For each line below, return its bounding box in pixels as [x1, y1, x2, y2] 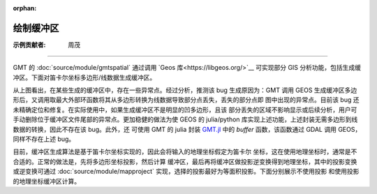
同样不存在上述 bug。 [13, 135, 75, 143]
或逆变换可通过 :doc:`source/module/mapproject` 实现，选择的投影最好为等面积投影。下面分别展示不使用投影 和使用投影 [13, 167, 360, 176]
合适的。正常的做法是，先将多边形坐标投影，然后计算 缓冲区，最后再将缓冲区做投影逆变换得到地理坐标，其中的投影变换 [13, 157, 357, 165]
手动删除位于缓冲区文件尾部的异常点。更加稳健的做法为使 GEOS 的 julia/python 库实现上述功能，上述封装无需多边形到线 [13, 115, 358, 124]
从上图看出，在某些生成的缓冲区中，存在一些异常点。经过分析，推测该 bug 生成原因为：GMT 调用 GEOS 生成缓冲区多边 [13, 86, 357, 94]
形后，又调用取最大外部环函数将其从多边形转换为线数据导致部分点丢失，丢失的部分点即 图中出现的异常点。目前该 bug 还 [13, 96, 360, 104]
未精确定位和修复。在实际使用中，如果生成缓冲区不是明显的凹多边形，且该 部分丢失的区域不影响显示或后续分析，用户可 [13, 105, 357, 114]
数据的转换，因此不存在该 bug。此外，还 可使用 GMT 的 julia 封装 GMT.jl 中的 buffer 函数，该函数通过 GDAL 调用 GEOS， [13, 125, 362, 133]
